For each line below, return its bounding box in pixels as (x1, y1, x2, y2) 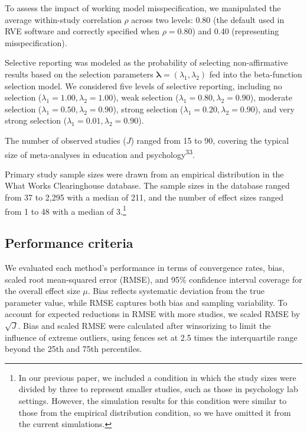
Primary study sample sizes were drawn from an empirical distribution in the (5, 167, 284, 180)
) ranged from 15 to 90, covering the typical (130, 134, 289, 146)
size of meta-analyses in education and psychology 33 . (5, 146, 195, 160)
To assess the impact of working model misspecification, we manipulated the (5, 2, 281, 14)
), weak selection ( (113, 91, 179, 104)
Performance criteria (5, 234, 133, 252)
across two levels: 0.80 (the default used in (131, 13, 285, 25)
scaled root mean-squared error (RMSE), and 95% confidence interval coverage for (5, 273, 302, 285)
